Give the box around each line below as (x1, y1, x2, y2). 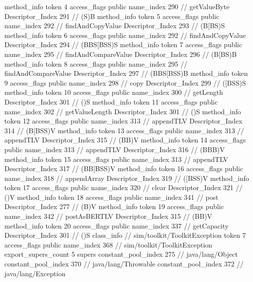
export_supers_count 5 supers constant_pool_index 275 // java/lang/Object (4, 249, 238, 259)
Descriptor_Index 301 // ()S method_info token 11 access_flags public (4, 96, 218, 106)
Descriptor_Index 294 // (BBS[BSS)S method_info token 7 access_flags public (4, 39, 242, 50)
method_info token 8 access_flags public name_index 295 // (4, 58, 187, 69)
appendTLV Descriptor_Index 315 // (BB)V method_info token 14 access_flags (4, 135, 246, 145)
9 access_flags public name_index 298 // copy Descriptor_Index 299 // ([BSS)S (4, 77, 246, 88)
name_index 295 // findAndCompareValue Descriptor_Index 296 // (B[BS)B (4, 49, 237, 59)
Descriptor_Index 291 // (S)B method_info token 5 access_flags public (4, 11, 219, 21)
